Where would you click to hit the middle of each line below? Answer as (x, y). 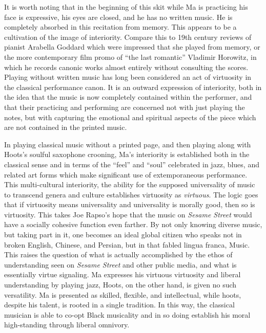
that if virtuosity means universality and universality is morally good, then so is (130, 204)
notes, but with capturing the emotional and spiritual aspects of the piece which (130, 117)
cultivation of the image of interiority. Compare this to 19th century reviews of (128, 37)
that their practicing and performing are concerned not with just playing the (125, 107)
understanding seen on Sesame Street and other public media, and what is (120, 264)
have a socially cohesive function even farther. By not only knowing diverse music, (133, 224)
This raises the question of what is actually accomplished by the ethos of (118, 254)
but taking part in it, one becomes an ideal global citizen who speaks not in (123, 235)
